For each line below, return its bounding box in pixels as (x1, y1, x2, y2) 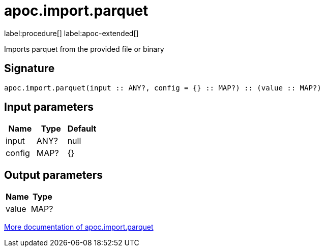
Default (67, 123, 97, 134)
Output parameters (4, 168, 103, 181)
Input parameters (4, 101, 94, 114)
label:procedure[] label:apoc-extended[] (4, 28, 139, 38)
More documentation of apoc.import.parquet (4, 223, 154, 232)
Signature (4, 62, 55, 75)
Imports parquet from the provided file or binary (4, 44, 164, 53)
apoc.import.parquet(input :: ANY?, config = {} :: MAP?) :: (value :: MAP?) (4, 83, 321, 92)
